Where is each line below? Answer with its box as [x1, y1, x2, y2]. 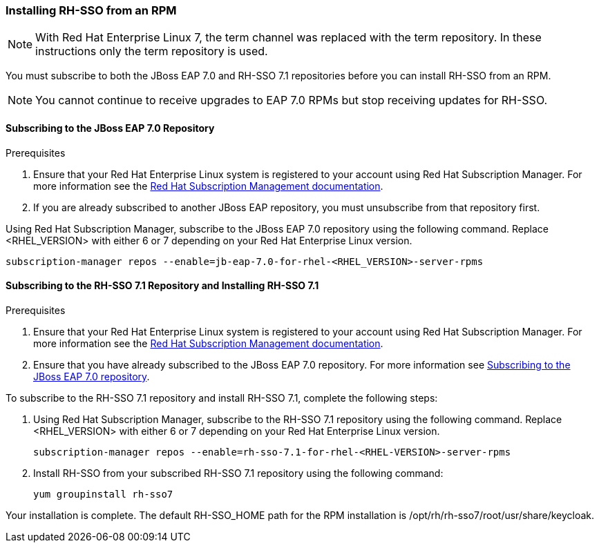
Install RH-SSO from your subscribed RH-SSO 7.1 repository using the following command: [33, 467, 444, 479]
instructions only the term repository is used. [35, 44, 268, 59]
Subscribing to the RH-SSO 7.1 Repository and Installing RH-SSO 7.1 [6, 280, 319, 292]
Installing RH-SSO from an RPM [6, 3, 177, 17]
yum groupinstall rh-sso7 [33, 488, 173, 500]
